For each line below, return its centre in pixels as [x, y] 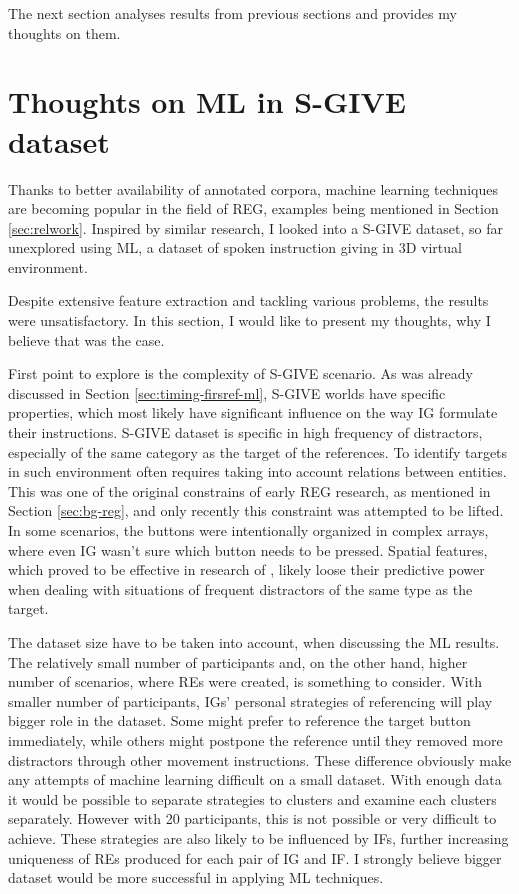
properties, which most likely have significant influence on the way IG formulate [253, 412]
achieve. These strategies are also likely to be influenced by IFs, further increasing [258, 837]
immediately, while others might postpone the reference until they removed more [255, 739]
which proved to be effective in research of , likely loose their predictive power [246, 569]
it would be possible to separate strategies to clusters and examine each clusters [252, 798]
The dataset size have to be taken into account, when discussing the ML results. [254, 641]
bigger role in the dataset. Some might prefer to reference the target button [239, 720]
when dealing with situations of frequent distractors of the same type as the [240, 588]
